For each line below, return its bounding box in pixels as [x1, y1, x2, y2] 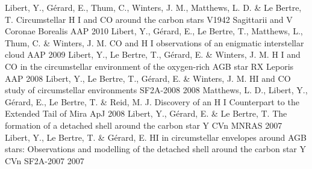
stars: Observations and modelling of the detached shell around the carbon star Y [5, 143, 307, 155]
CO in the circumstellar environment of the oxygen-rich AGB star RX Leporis [5, 60, 294, 72]
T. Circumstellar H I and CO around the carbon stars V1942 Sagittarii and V [5, 13, 293, 25]
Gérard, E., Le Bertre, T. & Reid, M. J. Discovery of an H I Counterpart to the [5, 95, 299, 108]
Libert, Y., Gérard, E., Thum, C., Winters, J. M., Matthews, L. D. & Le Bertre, [5, 1, 302, 13]
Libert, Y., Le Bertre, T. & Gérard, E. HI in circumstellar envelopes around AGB [5, 131, 307, 143]
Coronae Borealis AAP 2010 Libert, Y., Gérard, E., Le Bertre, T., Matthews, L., [5, 25, 303, 37]
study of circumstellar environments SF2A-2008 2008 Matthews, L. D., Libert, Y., [5, 84, 308, 96]
